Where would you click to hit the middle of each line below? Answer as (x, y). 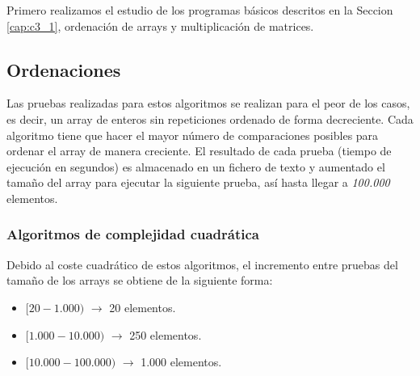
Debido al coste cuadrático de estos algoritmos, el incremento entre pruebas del (202, 264)
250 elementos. (166, 334)
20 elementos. (143, 307)
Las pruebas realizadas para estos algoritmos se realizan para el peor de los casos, (208, 103)
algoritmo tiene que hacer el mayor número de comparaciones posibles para (193, 135)
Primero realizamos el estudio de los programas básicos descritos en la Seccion (200, 10)
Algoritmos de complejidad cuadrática (133, 234)
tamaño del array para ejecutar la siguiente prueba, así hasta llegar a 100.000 (198, 182)
